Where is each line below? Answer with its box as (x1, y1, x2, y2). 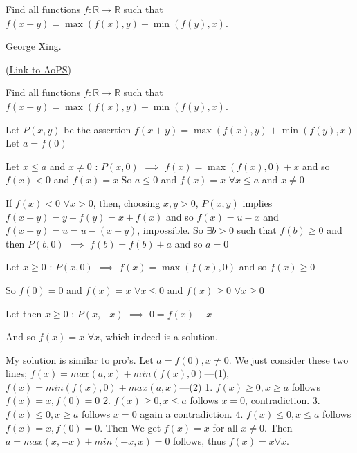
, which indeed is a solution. (99, 329, 218, 344)
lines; (6, 366, 28, 380)
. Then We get (100, 420, 161, 434)
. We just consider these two (228, 352, 349, 367)
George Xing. (6, 39, 62, 53)
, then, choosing (93, 195, 161, 210)
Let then (6, 306, 42, 320)
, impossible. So (137, 223, 203, 237)
